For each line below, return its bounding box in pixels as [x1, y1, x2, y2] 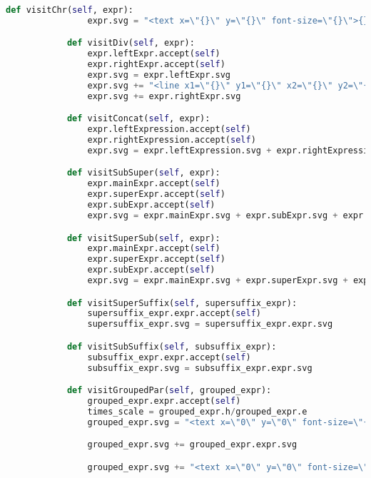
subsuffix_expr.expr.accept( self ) [87, 352, 251, 362]
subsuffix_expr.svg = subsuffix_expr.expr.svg [87, 362, 312, 373]
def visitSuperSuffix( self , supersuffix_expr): [66, 298, 298, 308]
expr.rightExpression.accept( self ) [87, 135, 256, 146]
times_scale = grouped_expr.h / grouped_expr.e [87, 406, 308, 417]
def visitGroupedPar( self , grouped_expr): [66, 385, 272, 396]
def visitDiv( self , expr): [66, 38, 195, 49]
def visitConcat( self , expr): [66, 113, 210, 124]
